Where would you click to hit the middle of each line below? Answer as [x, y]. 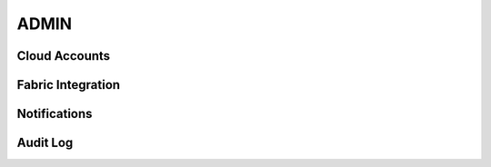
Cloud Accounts [64, 56]
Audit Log [45, 143]
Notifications [55, 114]
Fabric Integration [69, 85]
